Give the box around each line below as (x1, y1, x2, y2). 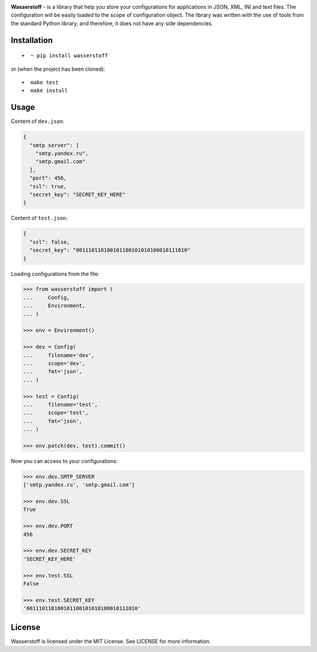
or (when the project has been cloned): (11, 65, 106, 72)
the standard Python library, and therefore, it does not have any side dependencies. (11, 19, 214, 26)
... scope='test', (23, 410, 89, 416)
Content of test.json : (11, 215, 68, 222)
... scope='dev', (23, 360, 86, 367)
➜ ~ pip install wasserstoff (21, 52, 109, 59)
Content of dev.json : (11, 118, 65, 125)
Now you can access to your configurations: (11, 457, 118, 464)
